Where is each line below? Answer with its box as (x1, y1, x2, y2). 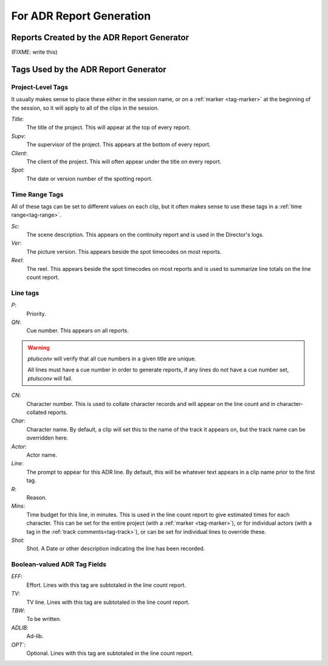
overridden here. (26, 434, 69, 441)
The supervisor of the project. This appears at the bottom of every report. (26, 141, 211, 149)
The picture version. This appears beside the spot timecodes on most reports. (26, 248, 222, 255)
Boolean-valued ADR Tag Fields (11, 560, 107, 569)
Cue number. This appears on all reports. (26, 327, 129, 334)
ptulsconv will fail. (27, 374, 73, 382)
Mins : (11, 502, 26, 510)
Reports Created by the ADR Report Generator (11, 32, 190, 43)
